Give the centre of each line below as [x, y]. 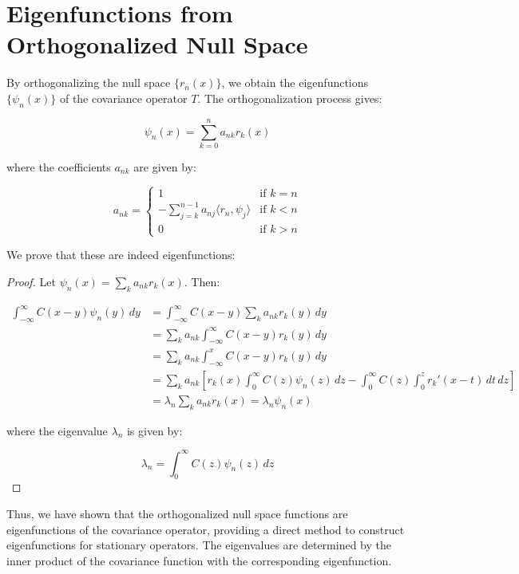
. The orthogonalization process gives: [290, 98]
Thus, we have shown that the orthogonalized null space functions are [177, 514]
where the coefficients [59, 166]
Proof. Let [31, 281]
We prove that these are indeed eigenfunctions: [121, 255]
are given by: [165, 166]
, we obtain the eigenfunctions [295, 83]
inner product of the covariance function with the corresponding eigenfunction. [199, 560]
